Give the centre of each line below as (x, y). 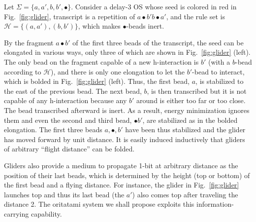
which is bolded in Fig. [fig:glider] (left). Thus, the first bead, (97, 81)
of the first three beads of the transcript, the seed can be (158, 42)
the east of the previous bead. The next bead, (73, 91)
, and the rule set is (195, 16)
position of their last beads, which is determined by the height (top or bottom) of (127, 175)
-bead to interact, (218, 71)
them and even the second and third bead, (68, 120)
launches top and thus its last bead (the (64, 194)
